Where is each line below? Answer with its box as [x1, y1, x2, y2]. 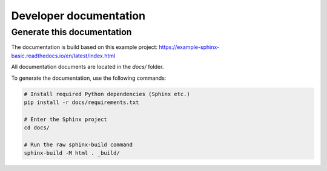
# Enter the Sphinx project [24, 115, 107, 123]
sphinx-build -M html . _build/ [24, 150, 121, 156]
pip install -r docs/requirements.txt [24, 98, 139, 106]
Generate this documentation [11, 27, 132, 37]
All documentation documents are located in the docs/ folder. [11, 63, 164, 71]
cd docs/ [24, 124, 50, 131]
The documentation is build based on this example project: [11, 44, 157, 51]
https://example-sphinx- [158, 44, 220, 51]
